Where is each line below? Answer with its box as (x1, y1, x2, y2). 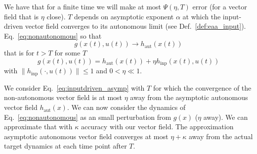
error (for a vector (192, 1, 247, 11)
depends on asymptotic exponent (74, 11, 174, 21)
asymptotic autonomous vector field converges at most (4, 131, 169, 141)
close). (46, 11, 66, 21)
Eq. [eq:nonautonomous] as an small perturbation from (4, 111, 171, 122)
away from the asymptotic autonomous (130, 92, 248, 103)
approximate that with (4, 121, 73, 132)
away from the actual (188, 131, 253, 141)
